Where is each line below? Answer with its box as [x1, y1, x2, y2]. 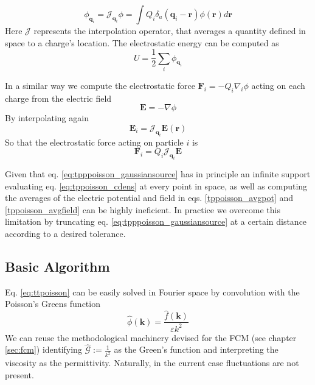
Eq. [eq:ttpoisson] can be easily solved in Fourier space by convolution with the [5, 285, 300, 298]
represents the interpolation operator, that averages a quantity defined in [33, 24, 306, 37]
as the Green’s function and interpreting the [114, 343, 279, 356]
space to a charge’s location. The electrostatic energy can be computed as [5, 36, 279, 49]
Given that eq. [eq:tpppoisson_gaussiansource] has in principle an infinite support [5, 168, 311, 180]
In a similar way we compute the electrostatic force [5, 79, 195, 91]
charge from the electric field [5, 91, 112, 104]
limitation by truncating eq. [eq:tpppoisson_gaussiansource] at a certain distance [5, 215, 307, 228]
